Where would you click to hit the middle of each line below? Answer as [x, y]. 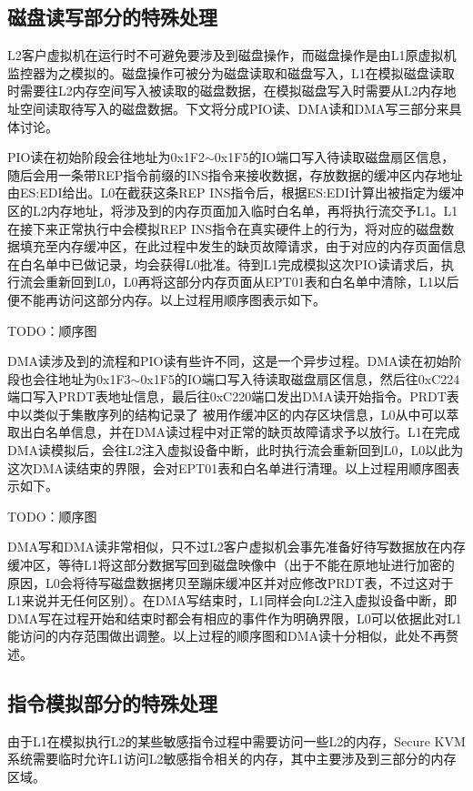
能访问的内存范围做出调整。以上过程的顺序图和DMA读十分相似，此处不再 [227, 636]
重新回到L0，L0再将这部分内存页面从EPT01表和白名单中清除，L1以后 [252, 282]
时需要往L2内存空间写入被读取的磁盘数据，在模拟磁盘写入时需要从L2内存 [226, 91]
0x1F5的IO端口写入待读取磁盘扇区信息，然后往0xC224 [300, 378]
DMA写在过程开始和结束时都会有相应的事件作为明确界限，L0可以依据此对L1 [235, 618]
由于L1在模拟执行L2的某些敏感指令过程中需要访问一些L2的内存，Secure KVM [236, 740]
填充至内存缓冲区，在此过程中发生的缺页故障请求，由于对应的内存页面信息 [242, 246]
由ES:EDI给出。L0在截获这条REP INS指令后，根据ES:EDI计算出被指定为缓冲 [236, 193]
